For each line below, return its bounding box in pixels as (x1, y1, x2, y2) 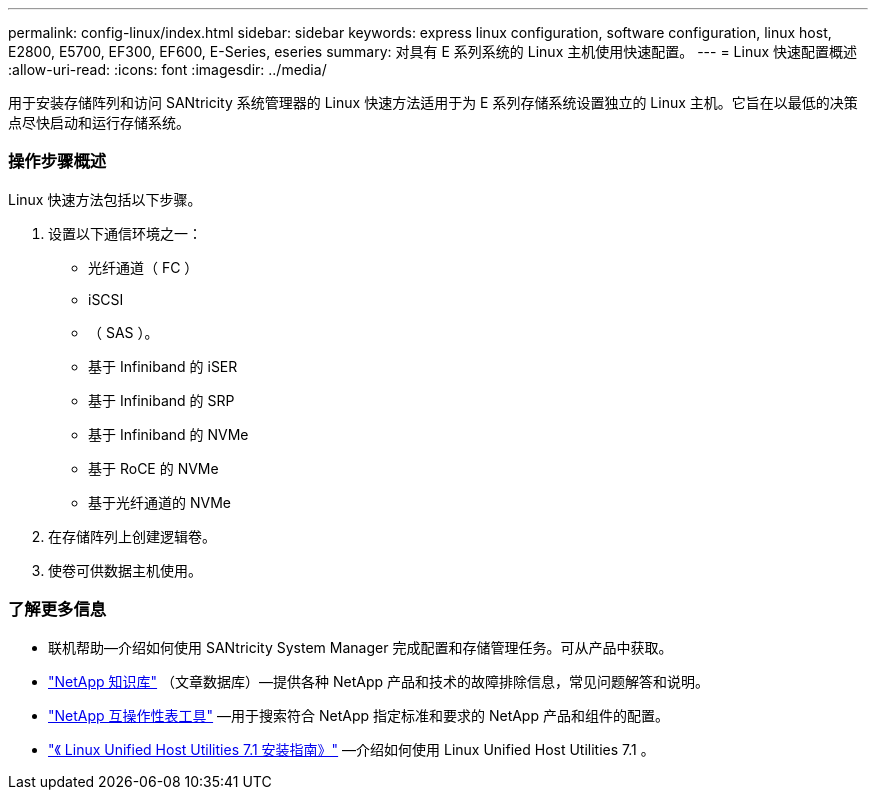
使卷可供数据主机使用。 (48, 561, 202, 579)
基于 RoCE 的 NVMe (88, 459, 219, 477)
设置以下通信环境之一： (48, 224, 202, 242)
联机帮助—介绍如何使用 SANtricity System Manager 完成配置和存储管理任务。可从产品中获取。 (48, 638, 673, 656)
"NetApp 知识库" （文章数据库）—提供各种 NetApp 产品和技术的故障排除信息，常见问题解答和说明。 (48, 672, 709, 690)
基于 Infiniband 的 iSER (88, 357, 238, 375)
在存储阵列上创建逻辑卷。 (48, 527, 216, 545)
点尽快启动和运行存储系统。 (8, 114, 190, 131)
